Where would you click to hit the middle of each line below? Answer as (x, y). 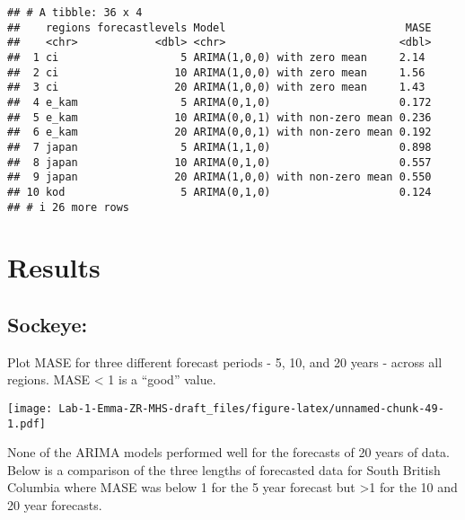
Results (54, 267)
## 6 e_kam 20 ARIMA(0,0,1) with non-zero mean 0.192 (219, 132)
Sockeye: (48, 324)
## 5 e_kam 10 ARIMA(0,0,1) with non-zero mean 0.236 (219, 117)
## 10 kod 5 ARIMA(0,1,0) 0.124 (219, 192)
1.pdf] (26, 423)
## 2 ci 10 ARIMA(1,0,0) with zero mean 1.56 (216, 72)
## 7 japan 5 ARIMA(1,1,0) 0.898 (219, 147)
